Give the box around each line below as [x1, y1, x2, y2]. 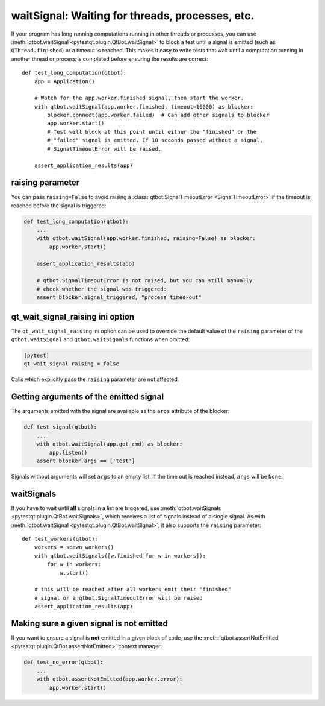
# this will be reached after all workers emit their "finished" [34, 586, 232, 593]
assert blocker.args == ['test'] [36, 457, 135, 464]
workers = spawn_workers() [34, 544, 114, 551]
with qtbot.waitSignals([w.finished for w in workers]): [34, 552, 206, 559]
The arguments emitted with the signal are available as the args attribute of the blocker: [11, 408, 230, 415]
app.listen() [49, 449, 88, 456]
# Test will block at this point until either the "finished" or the [47, 128, 257, 135]
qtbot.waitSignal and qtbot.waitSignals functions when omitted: [11, 336, 190, 343]
